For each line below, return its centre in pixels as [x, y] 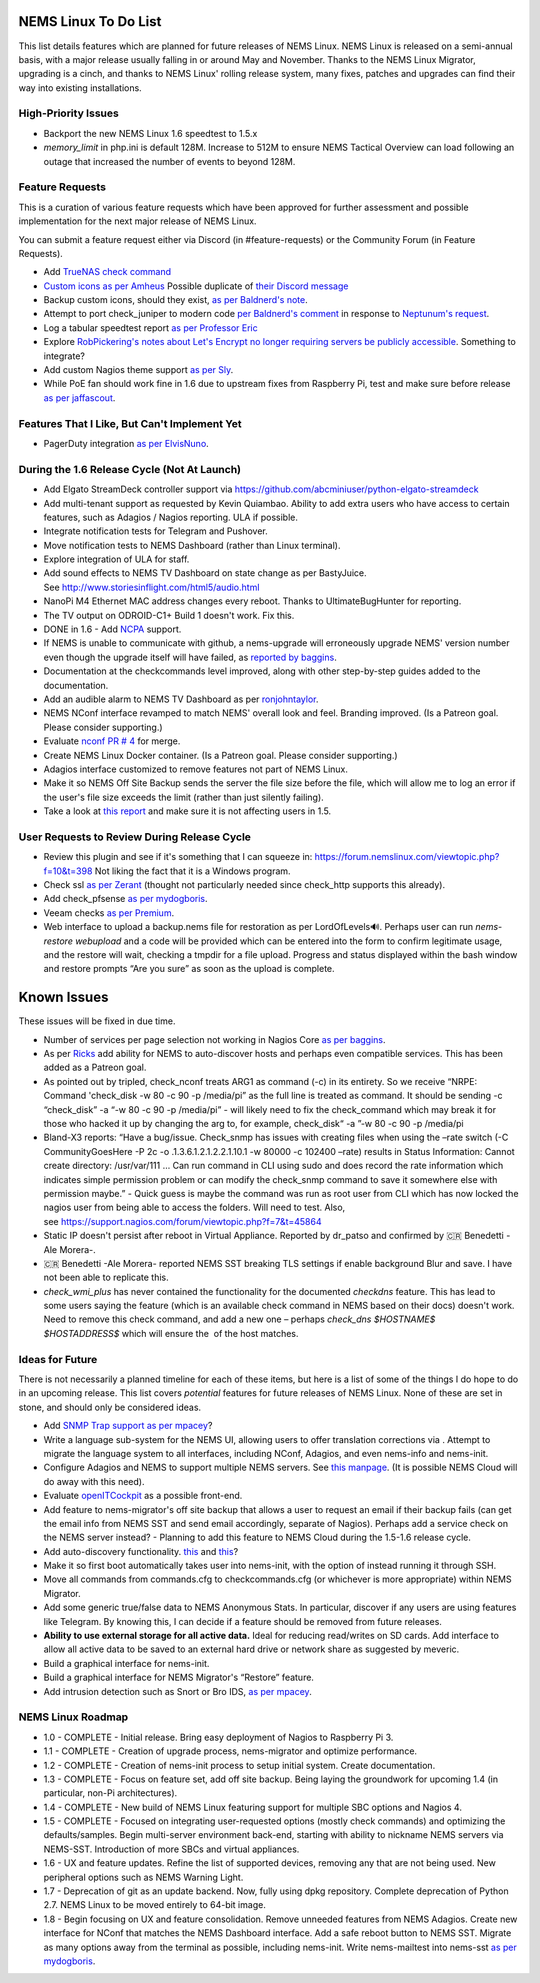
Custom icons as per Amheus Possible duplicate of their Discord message [196, 286]
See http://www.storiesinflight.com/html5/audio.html [151, 587]
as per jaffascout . [79, 397]
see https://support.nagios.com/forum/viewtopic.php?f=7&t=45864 [182, 1221]
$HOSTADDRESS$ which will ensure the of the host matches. [171, 1333]
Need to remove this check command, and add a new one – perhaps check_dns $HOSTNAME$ [239, 1319]
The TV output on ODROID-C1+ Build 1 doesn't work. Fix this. [169, 615]
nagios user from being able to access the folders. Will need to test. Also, [194, 1207]
